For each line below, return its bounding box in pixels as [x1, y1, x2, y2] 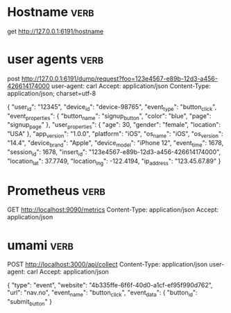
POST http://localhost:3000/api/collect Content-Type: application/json [7, 260, 208, 269]
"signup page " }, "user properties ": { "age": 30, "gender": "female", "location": [7, 121, 221, 130]
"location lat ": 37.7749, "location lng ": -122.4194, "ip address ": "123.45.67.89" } [7, 157, 221, 167]
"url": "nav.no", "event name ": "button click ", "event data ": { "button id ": [7, 289, 198, 298]
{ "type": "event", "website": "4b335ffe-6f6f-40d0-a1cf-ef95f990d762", [7, 281, 213, 289]
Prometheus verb [7, 183, 105, 198]
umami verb [7, 237, 74, 253]
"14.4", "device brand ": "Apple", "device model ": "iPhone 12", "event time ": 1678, [7, 139, 224, 149]
